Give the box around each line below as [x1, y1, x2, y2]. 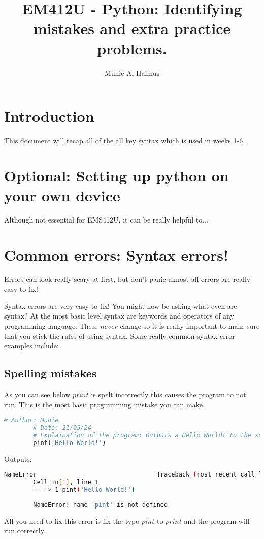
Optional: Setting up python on [4, 165, 229, 185]
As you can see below [4, 389, 71, 400]
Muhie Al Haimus [104, 67, 160, 78]
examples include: [4, 340, 59, 351]
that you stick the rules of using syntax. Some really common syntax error [4, 330, 235, 341]
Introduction [4, 106, 94, 126]
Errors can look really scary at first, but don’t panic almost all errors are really [4, 273, 251, 284]
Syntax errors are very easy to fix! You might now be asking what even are [4, 300, 237, 311]
